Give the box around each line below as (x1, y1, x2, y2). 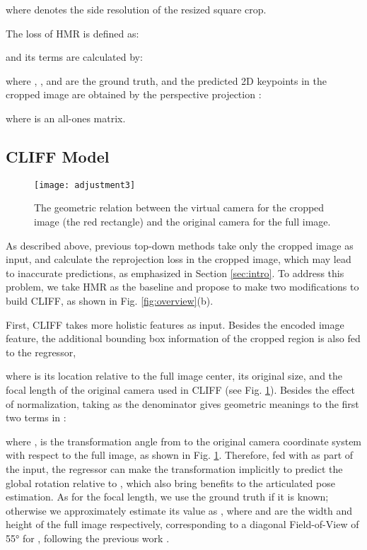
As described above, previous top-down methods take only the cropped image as (6, 238, 354, 252)
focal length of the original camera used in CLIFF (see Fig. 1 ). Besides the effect (6, 382, 356, 397)
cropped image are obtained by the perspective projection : (6, 87, 262, 102)
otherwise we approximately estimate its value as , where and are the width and (6, 503, 353, 517)
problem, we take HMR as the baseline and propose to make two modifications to (6, 279, 359, 294)
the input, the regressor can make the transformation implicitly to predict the (6, 461, 343, 476)
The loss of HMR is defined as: (6, 25, 139, 40)
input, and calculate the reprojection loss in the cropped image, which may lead (6, 252, 351, 267)
